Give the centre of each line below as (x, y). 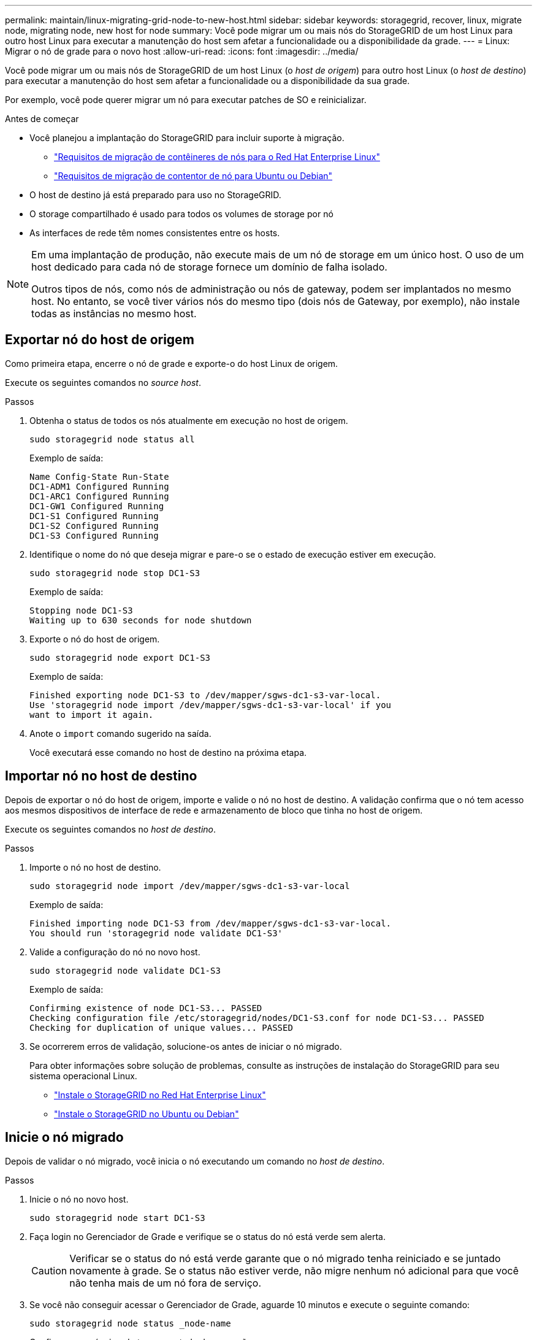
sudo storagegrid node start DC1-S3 (117, 1218)
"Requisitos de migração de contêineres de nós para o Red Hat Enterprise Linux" (217, 157)
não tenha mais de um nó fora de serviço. (166, 1283)
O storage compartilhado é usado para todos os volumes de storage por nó (181, 214)
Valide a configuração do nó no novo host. (115, 952)
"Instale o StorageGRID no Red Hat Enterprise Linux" (160, 1095)
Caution (49, 1270)
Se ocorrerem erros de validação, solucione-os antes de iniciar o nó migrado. (186, 1046)
